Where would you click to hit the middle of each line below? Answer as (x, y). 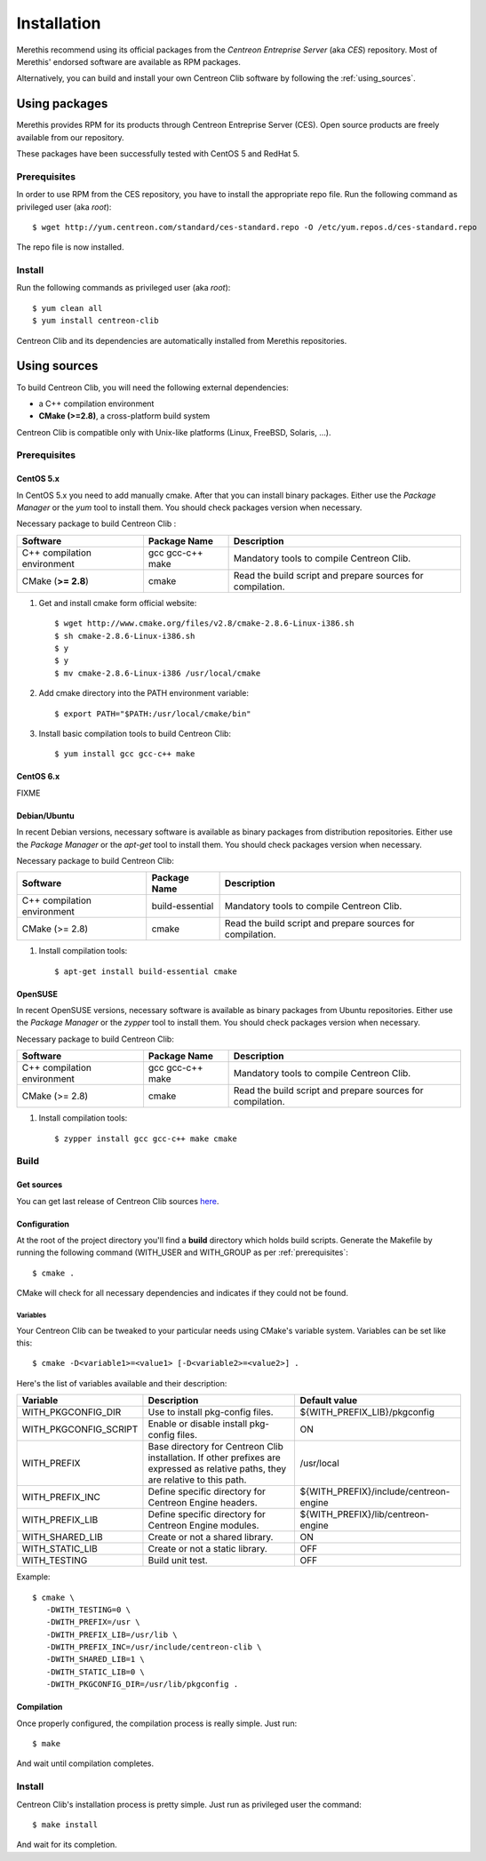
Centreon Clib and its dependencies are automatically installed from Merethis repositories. (182, 340)
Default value (329, 1401)
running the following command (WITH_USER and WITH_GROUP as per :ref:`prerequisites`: (182, 1252)
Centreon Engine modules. (203, 1526)
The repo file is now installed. (70, 247)
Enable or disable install (198, 1424)
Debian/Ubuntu (45, 815)
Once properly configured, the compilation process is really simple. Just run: (157, 1723)
